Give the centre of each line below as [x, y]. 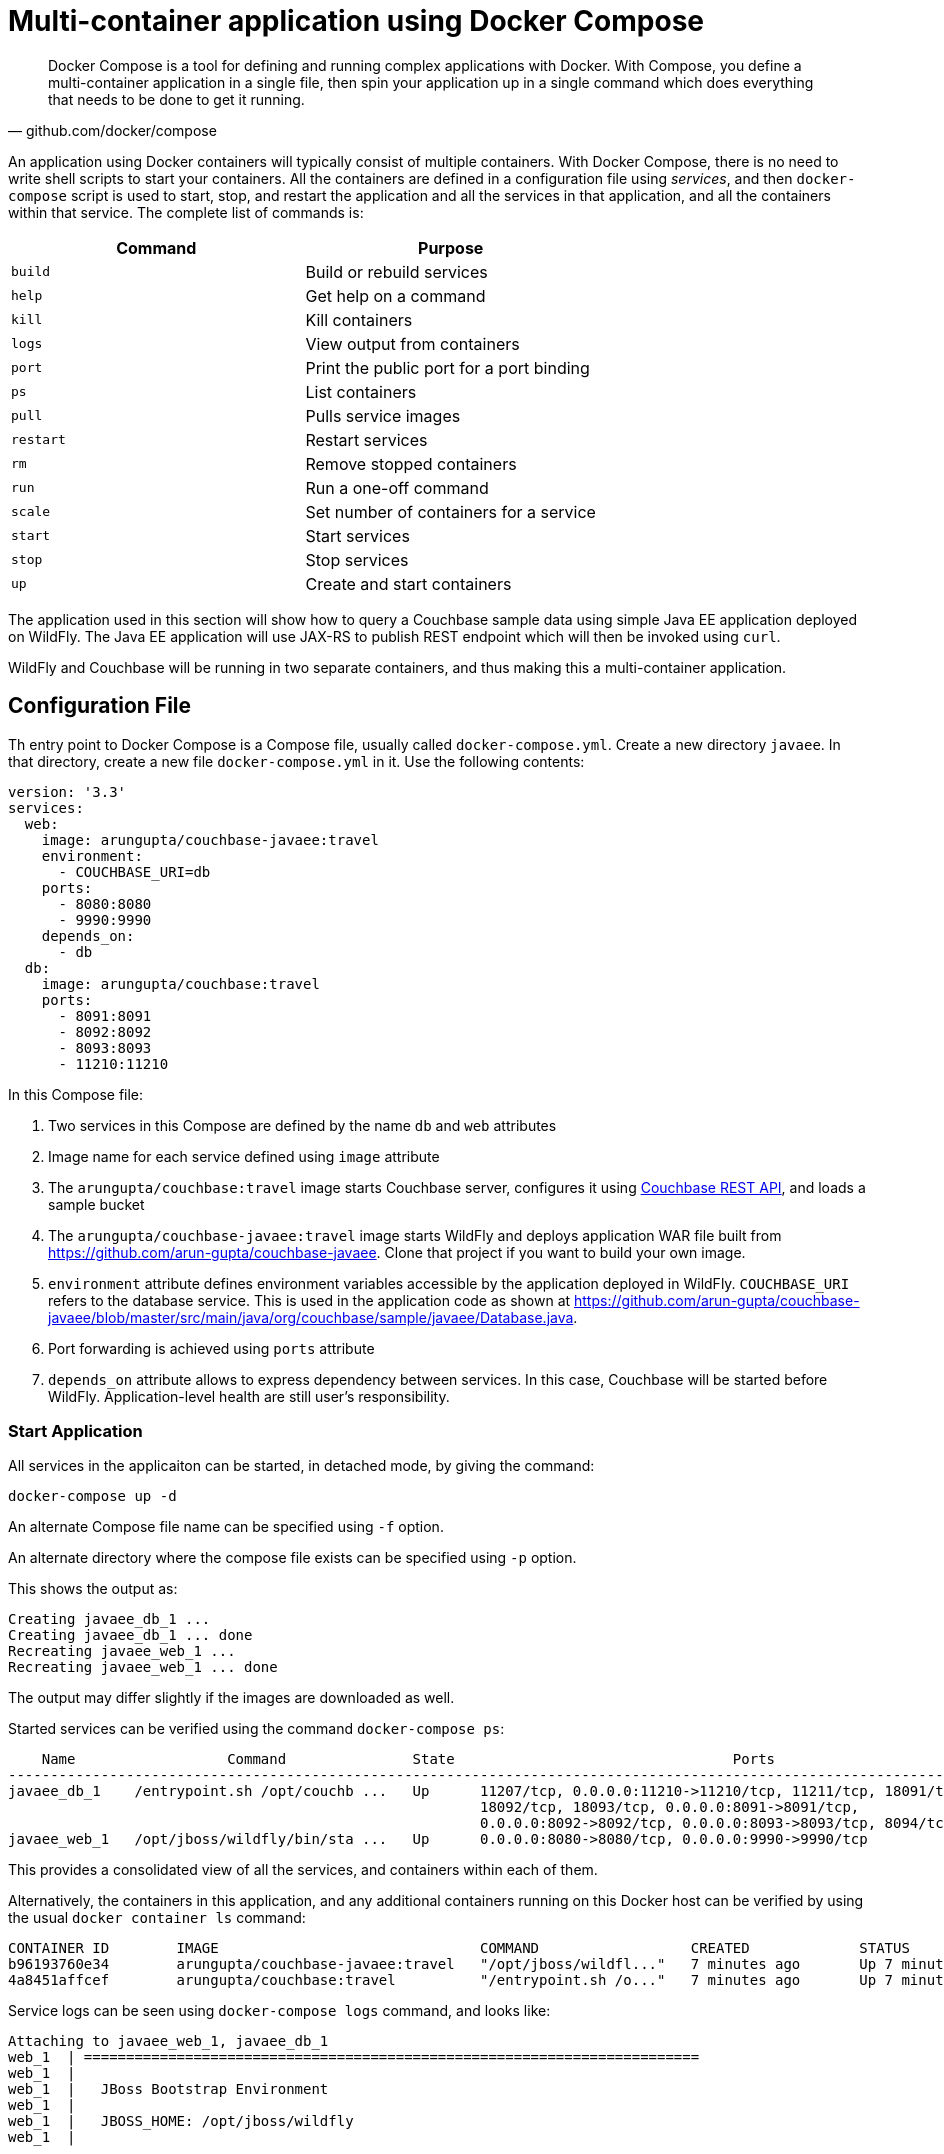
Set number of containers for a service [450, 511]
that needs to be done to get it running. [176, 99]
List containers [361, 391]
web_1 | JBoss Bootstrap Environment [168, 2089]
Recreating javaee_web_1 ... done [143, 1667]
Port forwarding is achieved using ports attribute [211, 1348]
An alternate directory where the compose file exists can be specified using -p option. [292, 1558]
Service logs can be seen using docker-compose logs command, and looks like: [279, 2011]
